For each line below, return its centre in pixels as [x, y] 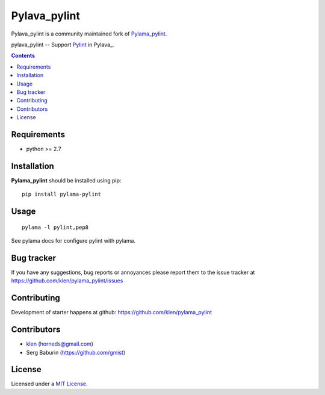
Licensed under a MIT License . [49, 384]
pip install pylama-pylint [62, 194]
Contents [23, 56]
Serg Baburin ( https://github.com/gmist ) [76, 352]
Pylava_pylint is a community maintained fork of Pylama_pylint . [89, 34]
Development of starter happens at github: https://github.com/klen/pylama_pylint [111, 313]
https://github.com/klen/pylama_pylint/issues [67, 281]
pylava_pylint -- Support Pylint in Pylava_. [63, 45]
